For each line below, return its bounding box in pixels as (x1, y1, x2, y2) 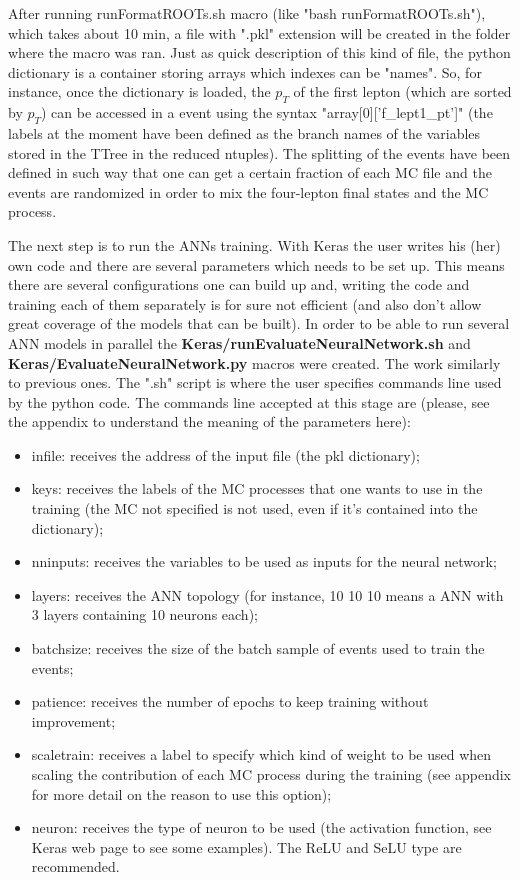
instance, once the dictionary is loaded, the (8, 81, 271, 102)
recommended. (31, 856, 120, 877)
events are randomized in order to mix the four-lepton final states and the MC (8, 181, 489, 202)
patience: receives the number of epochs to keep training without (31, 691, 429, 712)
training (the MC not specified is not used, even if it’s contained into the (31, 498, 478, 519)
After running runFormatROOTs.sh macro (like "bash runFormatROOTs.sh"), (8, 3, 486, 23)
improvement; (31, 710, 116, 731)
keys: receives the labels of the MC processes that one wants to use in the (31, 478, 483, 499)
